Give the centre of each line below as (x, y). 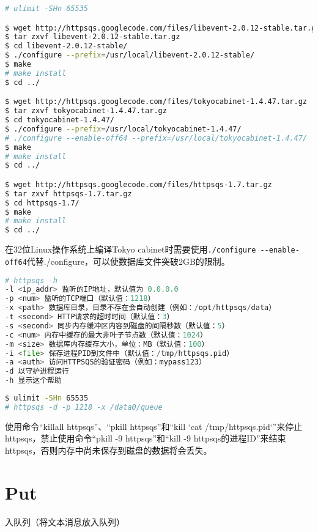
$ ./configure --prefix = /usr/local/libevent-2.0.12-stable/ (130, 55)
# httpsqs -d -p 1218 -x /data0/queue (84, 407)
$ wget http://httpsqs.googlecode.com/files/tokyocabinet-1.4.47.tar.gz (156, 102)
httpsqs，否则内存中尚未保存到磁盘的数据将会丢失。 (109, 450)
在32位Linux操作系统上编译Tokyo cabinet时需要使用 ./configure (131, 249)
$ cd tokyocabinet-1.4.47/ (60, 120)
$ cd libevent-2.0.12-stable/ (66, 46)
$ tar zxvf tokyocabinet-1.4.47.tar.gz (86, 111)
